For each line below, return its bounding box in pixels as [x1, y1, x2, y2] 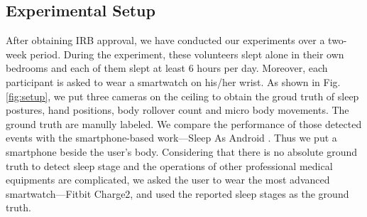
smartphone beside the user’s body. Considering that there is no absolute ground [6, 144, 358, 159]
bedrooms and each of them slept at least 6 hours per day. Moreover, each [6, 60, 328, 75]
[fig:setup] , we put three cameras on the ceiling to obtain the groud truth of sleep [6, 88, 359, 103]
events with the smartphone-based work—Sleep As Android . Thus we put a [6, 130, 337, 145]
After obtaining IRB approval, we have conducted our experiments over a [6, 33, 325, 48]
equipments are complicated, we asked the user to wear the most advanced [6, 172, 330, 187]
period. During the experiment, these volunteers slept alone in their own [30, 46, 344, 61]
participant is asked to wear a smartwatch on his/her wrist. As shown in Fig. [6, 74, 341, 89]
